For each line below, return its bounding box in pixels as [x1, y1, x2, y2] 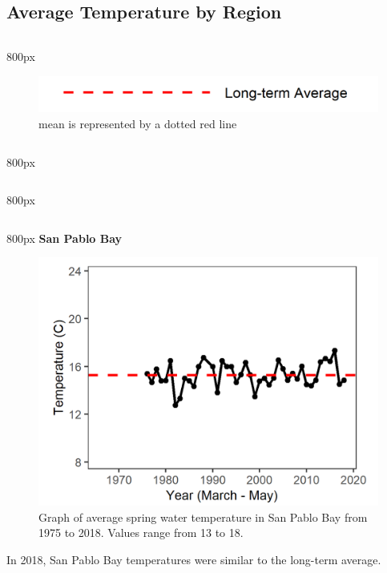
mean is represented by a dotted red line [38, 115, 237, 131]
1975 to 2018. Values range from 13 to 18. [38, 524, 244, 541]
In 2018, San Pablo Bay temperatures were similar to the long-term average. [6, 551, 381, 567]
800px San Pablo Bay [6, 229, 123, 246]
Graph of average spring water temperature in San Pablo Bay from [38, 508, 368, 525]
